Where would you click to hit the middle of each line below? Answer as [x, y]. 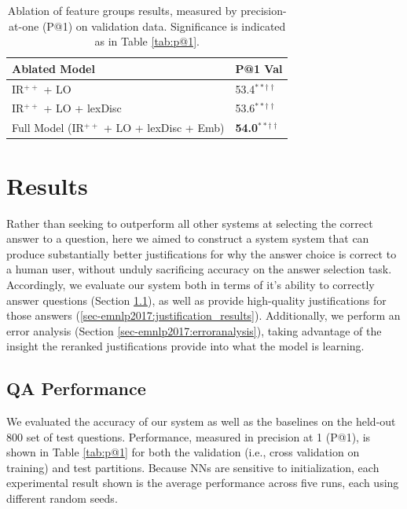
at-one [24, 26]
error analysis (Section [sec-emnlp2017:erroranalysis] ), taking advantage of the [194, 330]
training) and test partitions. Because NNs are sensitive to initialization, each [193, 467]
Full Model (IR [48, 128]
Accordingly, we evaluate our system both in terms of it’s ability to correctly [191, 284]
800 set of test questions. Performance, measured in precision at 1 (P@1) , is [189, 436]
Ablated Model [53, 68]
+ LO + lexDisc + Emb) [164, 128]
